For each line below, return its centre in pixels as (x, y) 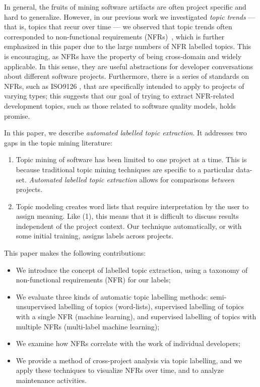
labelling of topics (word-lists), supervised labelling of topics (151, 306)
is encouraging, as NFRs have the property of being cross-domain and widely (123, 56)
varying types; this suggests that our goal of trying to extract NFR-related (119, 96)
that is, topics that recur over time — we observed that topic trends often (118, 27)
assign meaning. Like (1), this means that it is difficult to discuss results (127, 216)
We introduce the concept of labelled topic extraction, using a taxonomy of (132, 270)
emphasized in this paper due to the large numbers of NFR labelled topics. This (128, 46)
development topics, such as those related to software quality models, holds (120, 105)
